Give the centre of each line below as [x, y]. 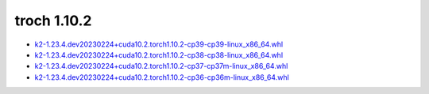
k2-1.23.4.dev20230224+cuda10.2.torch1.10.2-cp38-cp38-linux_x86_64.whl [159, 55]
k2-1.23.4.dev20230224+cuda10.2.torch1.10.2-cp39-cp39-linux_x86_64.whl [159, 44]
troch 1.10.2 [53, 21]
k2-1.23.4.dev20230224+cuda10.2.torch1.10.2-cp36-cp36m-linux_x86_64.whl [162, 77]
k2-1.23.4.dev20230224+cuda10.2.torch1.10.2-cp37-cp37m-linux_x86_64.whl [161, 66]
